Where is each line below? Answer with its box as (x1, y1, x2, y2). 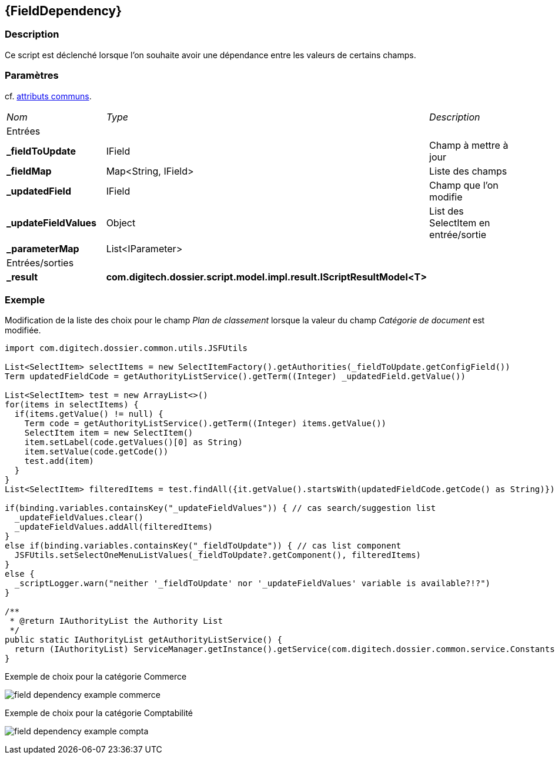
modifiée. (5, 325, 41, 336)
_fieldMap (6, 165, 52, 177)
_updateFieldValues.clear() (14, 513, 144, 523)
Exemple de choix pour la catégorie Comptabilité (5, 708, 193, 718)
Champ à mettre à (429, 139, 509, 151)
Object (106, 216, 136, 229)
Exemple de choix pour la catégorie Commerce (5, 671, 187, 682)
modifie (429, 190, 463, 203)
